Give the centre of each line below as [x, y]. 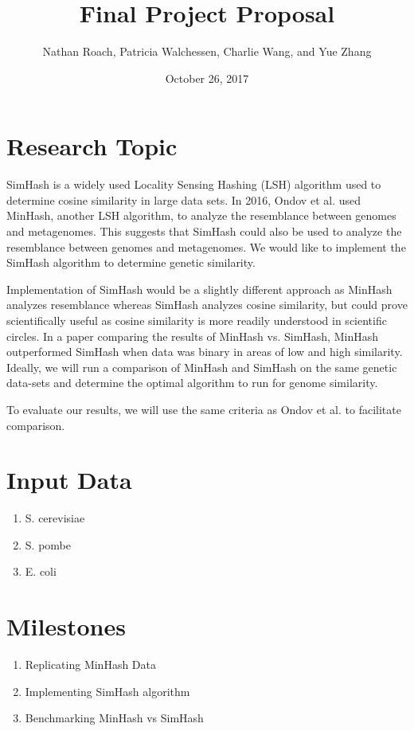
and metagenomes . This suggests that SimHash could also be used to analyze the [204, 231]
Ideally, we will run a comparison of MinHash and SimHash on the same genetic [202, 367]
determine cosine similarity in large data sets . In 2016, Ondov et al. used [184, 199]
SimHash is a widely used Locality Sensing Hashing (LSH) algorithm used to [194, 184]
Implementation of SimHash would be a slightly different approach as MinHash [199, 289]
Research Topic [92, 146]
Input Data [69, 480]
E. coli [41, 571]
